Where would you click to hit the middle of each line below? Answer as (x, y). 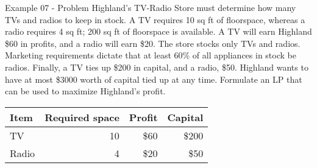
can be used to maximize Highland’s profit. (85, 91)
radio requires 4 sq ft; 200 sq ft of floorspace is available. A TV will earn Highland (158, 31)
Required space (82, 117)
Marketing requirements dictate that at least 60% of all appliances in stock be (151, 55)
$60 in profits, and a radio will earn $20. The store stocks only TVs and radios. (153, 43)
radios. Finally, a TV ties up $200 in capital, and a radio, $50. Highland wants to (157, 67)
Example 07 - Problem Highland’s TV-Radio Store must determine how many (151, 7)
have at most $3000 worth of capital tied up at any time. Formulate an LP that (154, 79)
